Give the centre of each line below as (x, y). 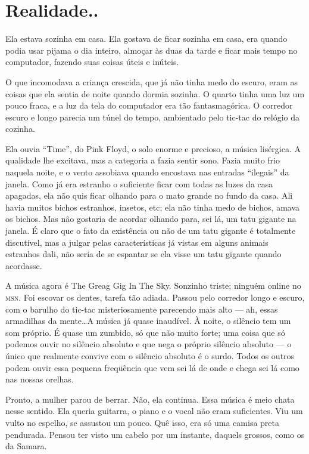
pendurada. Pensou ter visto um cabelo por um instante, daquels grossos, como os (155, 434)
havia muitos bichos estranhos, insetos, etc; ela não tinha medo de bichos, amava (153, 207)
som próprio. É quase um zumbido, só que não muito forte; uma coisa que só (145, 332)
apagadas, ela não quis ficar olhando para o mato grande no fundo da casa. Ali (149, 195)
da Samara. (26, 446)
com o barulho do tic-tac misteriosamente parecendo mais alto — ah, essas (142, 309)
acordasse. (24, 265)
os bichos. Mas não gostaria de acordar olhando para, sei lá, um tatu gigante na (151, 219)
